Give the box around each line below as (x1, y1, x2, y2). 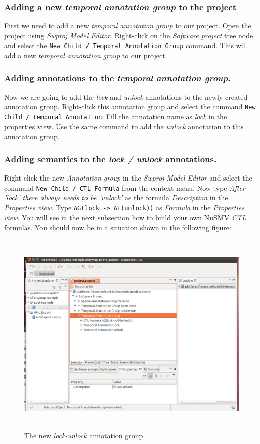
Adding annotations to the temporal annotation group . (4, 71, 231, 84)
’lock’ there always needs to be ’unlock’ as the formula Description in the (4, 192, 228, 203)
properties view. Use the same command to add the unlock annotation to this (4, 121, 244, 131)
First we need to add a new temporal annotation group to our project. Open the (4, 20, 251, 31)
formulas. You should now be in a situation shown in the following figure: (4, 222, 231, 233)
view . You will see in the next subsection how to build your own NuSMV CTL (4, 212, 246, 223)
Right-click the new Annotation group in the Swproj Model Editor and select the (4, 172, 252, 183)
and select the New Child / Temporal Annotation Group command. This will (4, 40, 247, 51)
